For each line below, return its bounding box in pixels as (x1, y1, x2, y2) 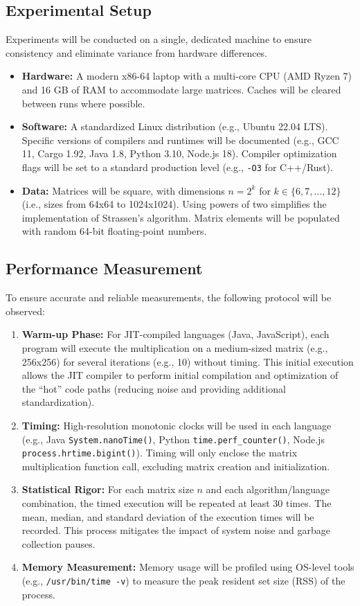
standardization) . (21, 395, 95, 409)
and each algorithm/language (206, 482, 330, 497)
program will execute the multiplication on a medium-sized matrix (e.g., (21, 340, 328, 355)
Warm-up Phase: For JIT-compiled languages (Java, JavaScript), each (21, 327, 330, 341)
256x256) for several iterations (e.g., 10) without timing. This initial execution (21, 354, 354, 368)
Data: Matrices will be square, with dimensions (21, 183, 225, 197)
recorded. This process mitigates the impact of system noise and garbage (21, 523, 330, 537)
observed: (6, 303, 45, 318)
